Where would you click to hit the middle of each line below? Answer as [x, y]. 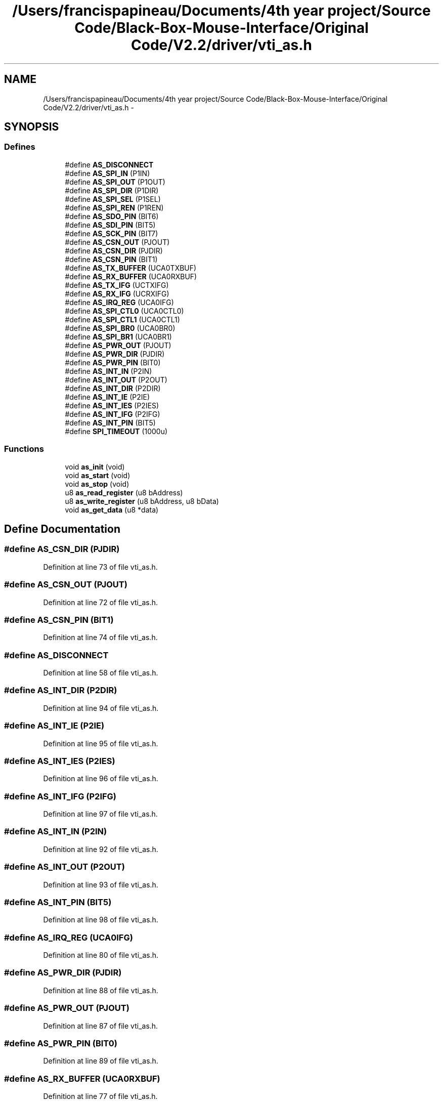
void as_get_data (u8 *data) [112, 510]
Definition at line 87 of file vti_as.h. [101, 1026]
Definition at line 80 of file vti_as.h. [101, 955]
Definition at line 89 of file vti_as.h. [101, 1061]
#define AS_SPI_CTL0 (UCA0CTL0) [124, 311]
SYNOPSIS [32, 127]
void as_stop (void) [97, 484]
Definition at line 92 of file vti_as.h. [101, 849]
